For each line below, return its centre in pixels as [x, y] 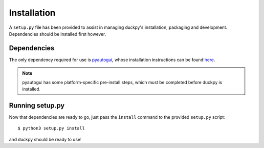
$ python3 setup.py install [51, 128]
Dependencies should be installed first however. [57, 34]
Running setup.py [37, 105]
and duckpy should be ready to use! [45, 139]
